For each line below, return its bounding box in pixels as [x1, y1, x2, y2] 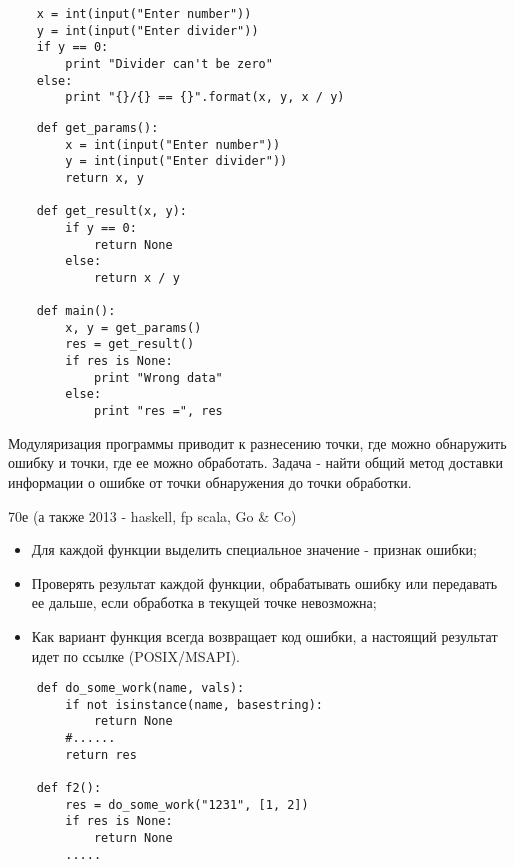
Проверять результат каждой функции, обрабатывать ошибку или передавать [31, 572, 498, 593]
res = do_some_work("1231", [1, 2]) [65, 797, 309, 812]
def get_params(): [36, 120, 159, 135]
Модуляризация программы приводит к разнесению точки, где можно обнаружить [8, 432, 507, 453]
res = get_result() [65, 337, 195, 352]
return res [65, 747, 137, 762]
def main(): [36, 304, 116, 319]
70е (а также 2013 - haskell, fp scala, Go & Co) [8, 505, 297, 526]
